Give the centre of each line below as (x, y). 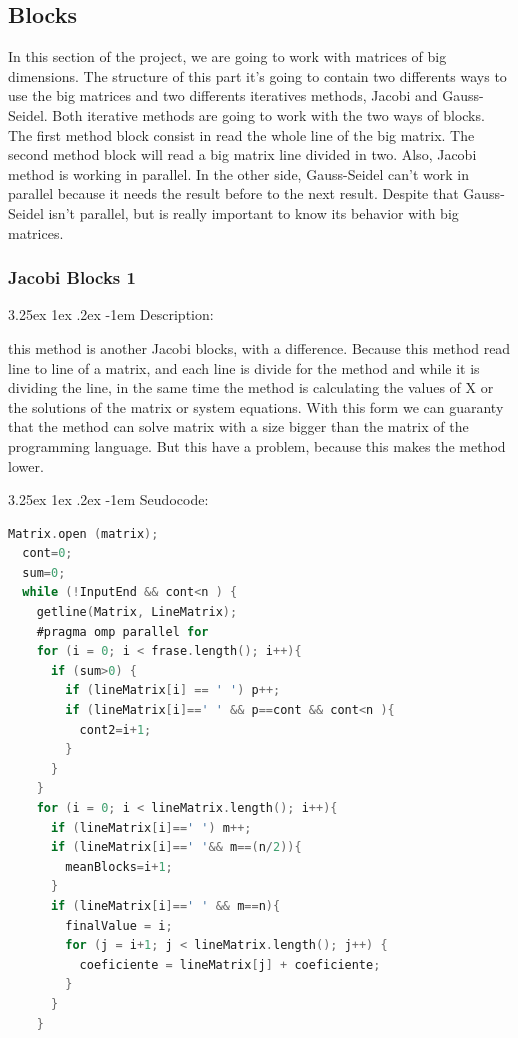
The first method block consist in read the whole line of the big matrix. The (241, 134)
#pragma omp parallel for (122, 631)
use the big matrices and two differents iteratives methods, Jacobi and (223, 95)
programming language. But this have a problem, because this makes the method (257, 445)
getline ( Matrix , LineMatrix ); (137, 612)
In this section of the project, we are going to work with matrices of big (227, 56)
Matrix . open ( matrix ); (83, 533)
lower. (26, 465)
